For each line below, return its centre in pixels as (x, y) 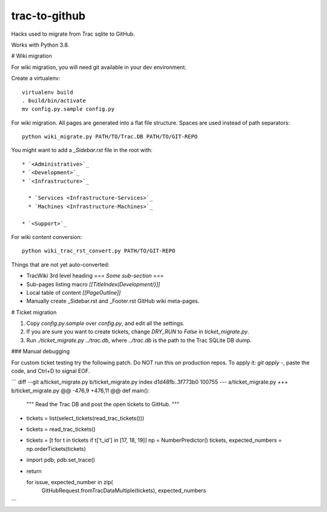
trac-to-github (48, 16)
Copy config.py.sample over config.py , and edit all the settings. (105, 323)
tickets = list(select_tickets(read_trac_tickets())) (85, 418)
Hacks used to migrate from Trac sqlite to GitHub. (73, 34)
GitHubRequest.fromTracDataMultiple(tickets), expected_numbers (124, 491)
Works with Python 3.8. (40, 45)
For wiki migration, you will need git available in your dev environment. (99, 67)
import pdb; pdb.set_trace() (61, 460)
